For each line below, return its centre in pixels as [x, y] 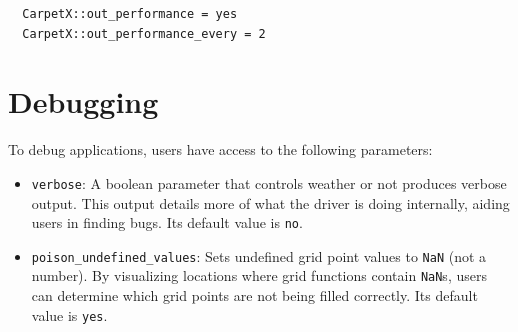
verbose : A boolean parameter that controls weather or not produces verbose [269, 182]
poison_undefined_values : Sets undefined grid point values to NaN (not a [259, 255]
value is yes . [69, 314]
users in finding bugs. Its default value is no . [167, 222]
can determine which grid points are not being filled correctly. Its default [254, 295]
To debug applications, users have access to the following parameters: [220, 149]
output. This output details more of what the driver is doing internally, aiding [270, 202]
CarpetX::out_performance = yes [130, 14]
